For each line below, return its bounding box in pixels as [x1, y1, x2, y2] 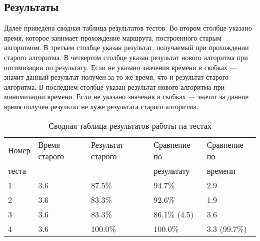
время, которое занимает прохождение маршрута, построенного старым [4, 32, 221, 43]
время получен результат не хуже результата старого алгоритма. [4, 101, 198, 111]
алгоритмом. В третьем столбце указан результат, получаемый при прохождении [4, 42, 249, 53]
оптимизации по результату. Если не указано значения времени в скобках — [4, 62, 237, 72]
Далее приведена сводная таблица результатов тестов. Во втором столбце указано [4, 23, 252, 33]
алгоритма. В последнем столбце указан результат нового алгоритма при [4, 81, 225, 92]
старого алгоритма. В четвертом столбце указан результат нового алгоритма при [4, 52, 248, 62]
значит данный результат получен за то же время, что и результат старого [4, 72, 229, 82]
